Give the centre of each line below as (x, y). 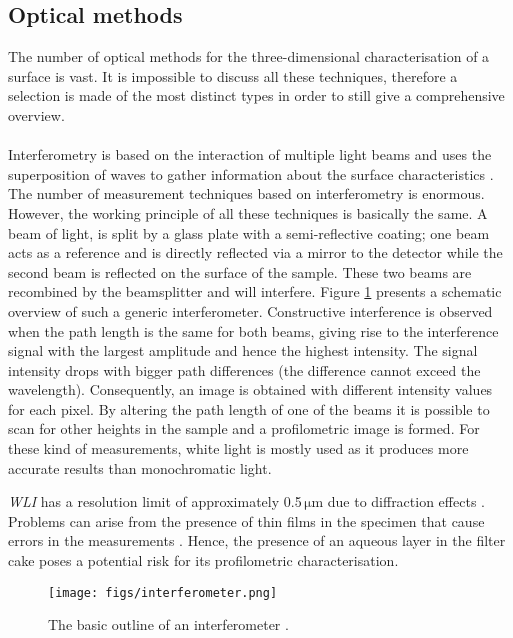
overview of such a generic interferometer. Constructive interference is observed (250, 310)
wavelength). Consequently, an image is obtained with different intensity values (250, 389)
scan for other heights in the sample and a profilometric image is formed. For (244, 428)
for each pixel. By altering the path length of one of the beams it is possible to (249, 408)
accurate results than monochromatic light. (140, 467)
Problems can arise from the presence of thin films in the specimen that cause (246, 520)
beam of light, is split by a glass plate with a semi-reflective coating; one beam (249, 232)
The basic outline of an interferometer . (168, 624)
